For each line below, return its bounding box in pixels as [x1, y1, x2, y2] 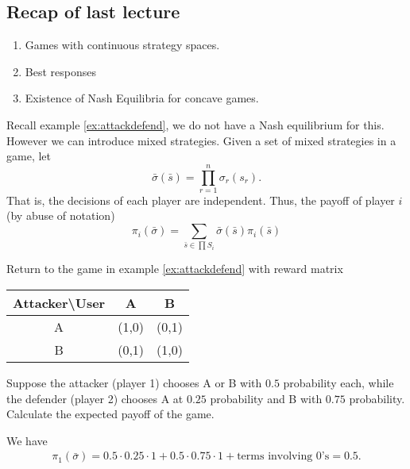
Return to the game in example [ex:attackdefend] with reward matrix [6, 260, 343, 277]
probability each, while [283, 375, 394, 390]
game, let [6, 148, 51, 164]
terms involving [237, 451, 313, 463]
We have [6, 432, 48, 448]
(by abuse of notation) [6, 207, 115, 224]
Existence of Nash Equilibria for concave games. [25, 90, 259, 106]
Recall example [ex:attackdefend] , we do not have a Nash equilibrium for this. [6, 116, 385, 133]
